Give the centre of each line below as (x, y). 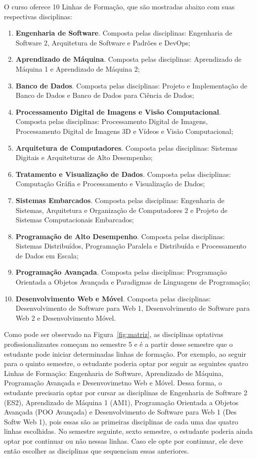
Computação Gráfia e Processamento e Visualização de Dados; (110, 184)
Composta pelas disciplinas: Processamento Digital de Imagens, (112, 121)
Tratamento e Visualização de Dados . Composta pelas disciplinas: (123, 174)
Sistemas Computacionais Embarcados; (75, 220)
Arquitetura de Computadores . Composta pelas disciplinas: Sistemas (127, 147)
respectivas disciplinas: (38, 16)
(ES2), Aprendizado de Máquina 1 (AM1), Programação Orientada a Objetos (121, 402)
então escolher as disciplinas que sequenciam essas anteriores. (97, 450)
